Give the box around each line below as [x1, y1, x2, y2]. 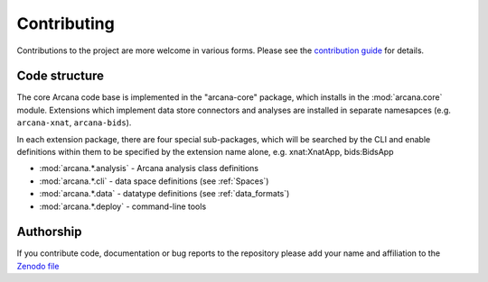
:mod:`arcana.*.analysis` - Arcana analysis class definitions [39, 163, 259, 174]
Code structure [16, 68, 104, 84]
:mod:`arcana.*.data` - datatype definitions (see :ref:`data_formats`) [39, 188, 290, 199]
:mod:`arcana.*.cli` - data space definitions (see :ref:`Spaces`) [39, 176, 269, 186]
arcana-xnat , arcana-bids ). [16, 117, 132, 128]
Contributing [16, 14, 115, 33]
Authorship [16, 224, 82, 240]
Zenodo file [16, 260, 60, 271]
